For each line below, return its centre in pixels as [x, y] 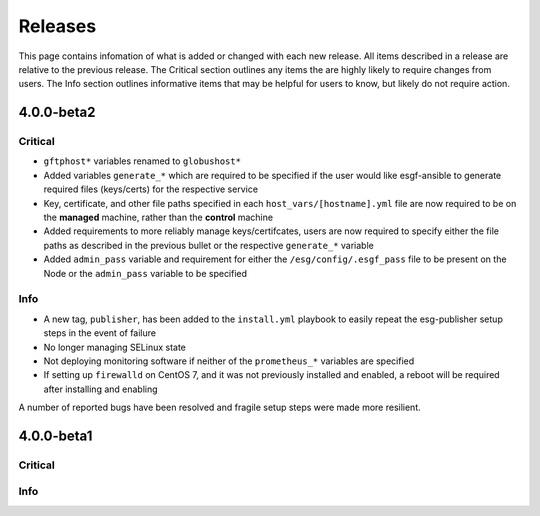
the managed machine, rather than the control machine [158, 217]
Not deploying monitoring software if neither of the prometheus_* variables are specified [229, 361]
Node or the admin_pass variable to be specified [145, 273]
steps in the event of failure [100, 333]
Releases [57, 26]
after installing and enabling [101, 389]
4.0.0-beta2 [57, 112]
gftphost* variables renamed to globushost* [142, 161]
